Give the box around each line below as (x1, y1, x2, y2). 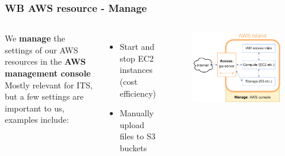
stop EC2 (119, 52, 154, 64)
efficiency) (119, 87, 156, 99)
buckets (119, 141, 147, 154)
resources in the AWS (5, 55, 86, 68)
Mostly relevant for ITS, (5, 78, 93, 91)
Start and (119, 40, 155, 53)
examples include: (5, 113, 69, 126)
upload (119, 118, 144, 130)
